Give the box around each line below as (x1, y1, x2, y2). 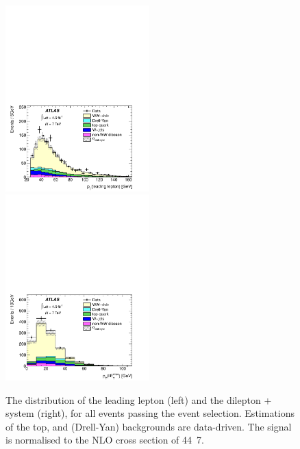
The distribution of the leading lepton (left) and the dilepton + (5, 392, 272, 407)
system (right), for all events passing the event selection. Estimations (5, 406, 295, 420)
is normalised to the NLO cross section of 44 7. (5, 433, 204, 447)
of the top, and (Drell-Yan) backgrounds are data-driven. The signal (5, 419, 292, 433)
